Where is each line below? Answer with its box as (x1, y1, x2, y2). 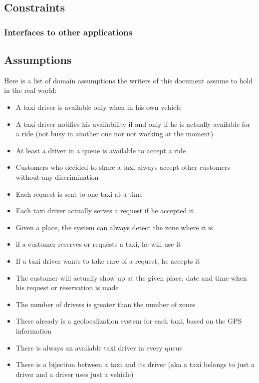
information (15, 325, 52, 336)
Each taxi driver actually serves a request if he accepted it (15, 205, 194, 216)
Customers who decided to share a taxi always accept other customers (15, 162, 230, 172)
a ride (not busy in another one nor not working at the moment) (15, 128, 214, 139)
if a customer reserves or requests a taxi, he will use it (15, 239, 181, 249)
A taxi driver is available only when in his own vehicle (15, 102, 182, 112)
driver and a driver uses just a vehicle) (15, 369, 134, 379)
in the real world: (4, 85, 57, 95)
